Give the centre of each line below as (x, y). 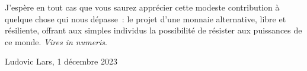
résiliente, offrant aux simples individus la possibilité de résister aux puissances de (153, 30)
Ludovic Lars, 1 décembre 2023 (61, 61)
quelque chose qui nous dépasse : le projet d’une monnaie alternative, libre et (145, 18)
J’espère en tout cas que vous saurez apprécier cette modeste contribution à (142, 7)
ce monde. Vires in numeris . (56, 41)
